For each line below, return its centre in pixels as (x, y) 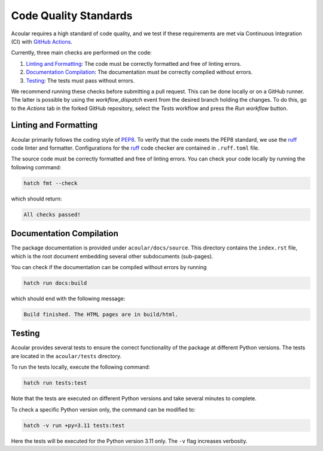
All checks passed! (52, 214)
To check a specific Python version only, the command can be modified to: (103, 409)
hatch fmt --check (51, 183)
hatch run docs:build (55, 283)
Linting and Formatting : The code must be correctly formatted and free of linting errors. (134, 63)
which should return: (36, 199)
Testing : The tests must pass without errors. (80, 80)
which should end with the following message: (68, 298)
